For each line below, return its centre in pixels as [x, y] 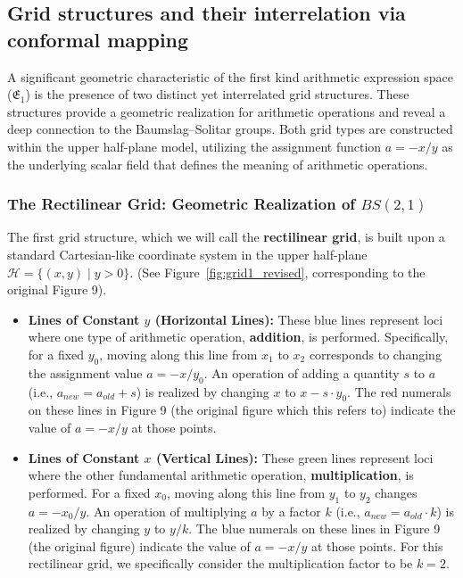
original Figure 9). [57, 289]
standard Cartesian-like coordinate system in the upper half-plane [187, 254]
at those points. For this [377, 545]
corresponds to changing [375, 354]
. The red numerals [399, 391]
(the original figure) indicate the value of [139, 545]
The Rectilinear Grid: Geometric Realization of [182, 204]
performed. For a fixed [89, 492]
